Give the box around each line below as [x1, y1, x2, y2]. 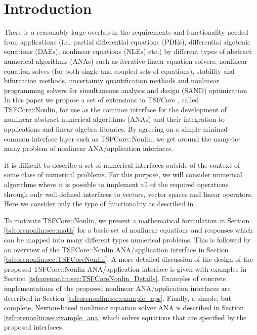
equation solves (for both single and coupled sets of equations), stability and [4, 65, 235, 76]
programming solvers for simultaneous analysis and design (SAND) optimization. [4, 85, 249, 95]
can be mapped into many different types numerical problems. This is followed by [4, 235, 251, 244]
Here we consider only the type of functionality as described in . [4, 198, 198, 209]
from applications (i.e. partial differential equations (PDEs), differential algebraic [4, 36, 251, 47]
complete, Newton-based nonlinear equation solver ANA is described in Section [4, 302, 244, 313]
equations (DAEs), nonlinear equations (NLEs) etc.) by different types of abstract [4, 46, 252, 56]
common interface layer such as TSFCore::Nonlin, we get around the [4, 133, 211, 144]
